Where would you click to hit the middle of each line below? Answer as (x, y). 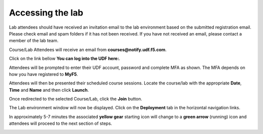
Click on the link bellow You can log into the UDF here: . (65, 59)
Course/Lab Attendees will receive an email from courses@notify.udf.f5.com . (88, 50)
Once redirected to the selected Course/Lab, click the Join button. (75, 99)
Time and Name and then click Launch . (49, 90)
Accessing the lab (46, 13)
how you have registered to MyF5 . (43, 74)
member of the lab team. (34, 41)
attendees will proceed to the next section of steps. (60, 123)
